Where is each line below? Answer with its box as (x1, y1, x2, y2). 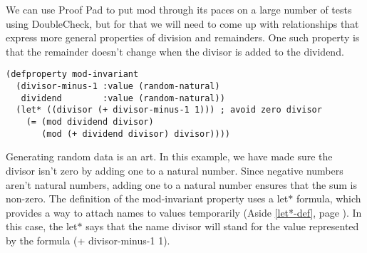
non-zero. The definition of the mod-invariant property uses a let (6, 191, 289, 206)
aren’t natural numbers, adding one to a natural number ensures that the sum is (6, 177, 357, 192)
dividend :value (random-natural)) (21, 93, 225, 103)
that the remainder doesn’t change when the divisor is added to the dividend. (6, 43, 344, 58)
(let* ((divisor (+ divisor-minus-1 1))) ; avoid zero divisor (16, 105, 322, 115)
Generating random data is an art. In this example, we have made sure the (6, 149, 333, 164)
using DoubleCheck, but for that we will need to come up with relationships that (6, 16, 359, 31)
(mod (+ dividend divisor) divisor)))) (41, 128, 230, 139)
